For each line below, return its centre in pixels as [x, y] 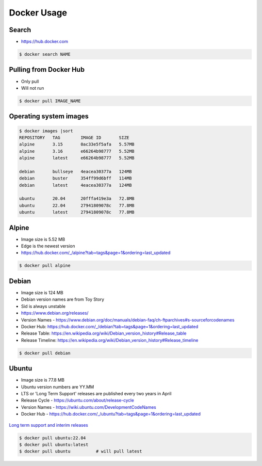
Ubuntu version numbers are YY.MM [57, 387]
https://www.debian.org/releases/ [55, 313]
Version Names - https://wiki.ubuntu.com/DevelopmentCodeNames [89, 407]
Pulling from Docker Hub [47, 70]
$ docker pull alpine [45, 266]
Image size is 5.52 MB [43, 239]
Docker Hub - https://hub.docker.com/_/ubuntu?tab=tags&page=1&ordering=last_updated [111, 414]
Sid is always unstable [43, 306]
